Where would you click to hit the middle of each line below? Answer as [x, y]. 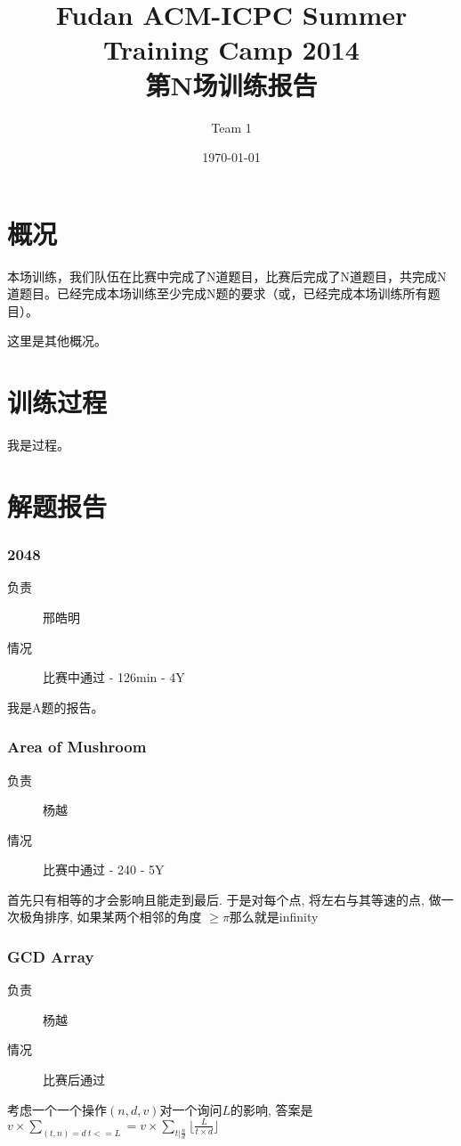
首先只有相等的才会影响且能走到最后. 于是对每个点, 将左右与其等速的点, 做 [224, 899]
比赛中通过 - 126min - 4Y [114, 677]
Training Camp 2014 [231, 49]
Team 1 [231, 127]
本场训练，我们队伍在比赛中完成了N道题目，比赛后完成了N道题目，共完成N [227, 276]
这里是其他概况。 [57, 341]
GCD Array [51, 956]
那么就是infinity [274, 917]
